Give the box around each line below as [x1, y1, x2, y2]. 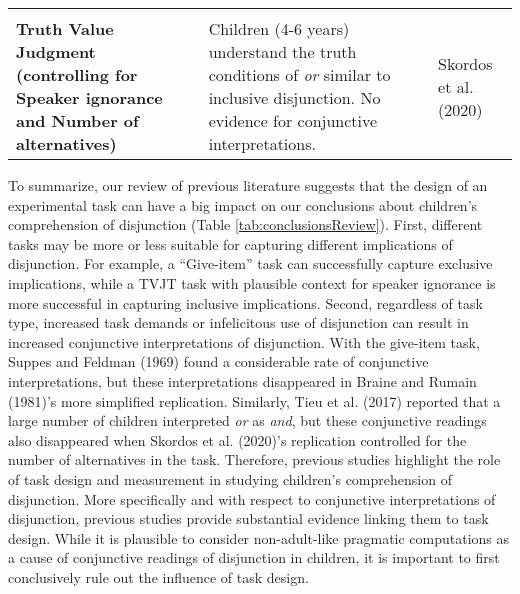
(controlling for [16, 63, 138, 86]
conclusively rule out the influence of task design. [8, 566, 309, 587]
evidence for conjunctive [208, 109, 378, 132]
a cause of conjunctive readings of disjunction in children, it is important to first [8, 547, 500, 568]
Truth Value [16, 17, 114, 40]
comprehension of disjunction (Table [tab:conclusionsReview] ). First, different [8, 214, 483, 235]
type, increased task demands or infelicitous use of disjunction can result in [8, 312, 469, 333]
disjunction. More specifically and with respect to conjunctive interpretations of [8, 488, 496, 509]
